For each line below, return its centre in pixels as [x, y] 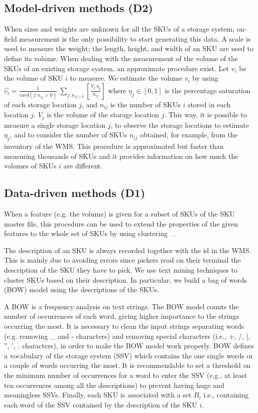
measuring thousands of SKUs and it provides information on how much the [121, 156]
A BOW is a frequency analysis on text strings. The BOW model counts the [121, 306]
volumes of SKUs [30, 166]
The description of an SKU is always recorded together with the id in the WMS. [128, 250]
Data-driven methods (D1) [75, 193]
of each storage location [40, 104]
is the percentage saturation [208, 90]
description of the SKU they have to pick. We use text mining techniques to [121, 270]
